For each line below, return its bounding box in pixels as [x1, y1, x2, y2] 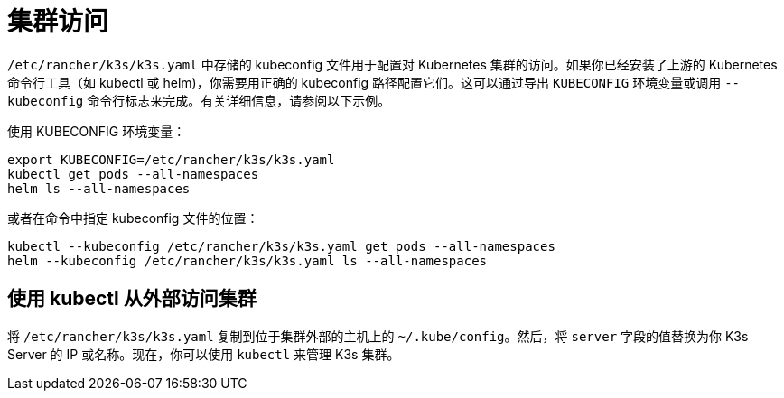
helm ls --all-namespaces [7, 180, 191, 196]
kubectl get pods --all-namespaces [7, 166, 259, 181]
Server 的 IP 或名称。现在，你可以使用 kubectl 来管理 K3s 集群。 [7, 346, 400, 362]
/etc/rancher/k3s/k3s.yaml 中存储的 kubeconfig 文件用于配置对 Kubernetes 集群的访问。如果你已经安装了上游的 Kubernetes [7, 56, 778, 72]
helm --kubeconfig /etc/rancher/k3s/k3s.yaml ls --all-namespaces [7, 253, 488, 268]
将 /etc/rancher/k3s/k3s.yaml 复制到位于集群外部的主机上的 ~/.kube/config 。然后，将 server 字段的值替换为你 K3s [7, 328, 749, 344]
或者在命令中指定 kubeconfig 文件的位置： [7, 209, 259, 226]
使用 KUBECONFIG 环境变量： [7, 123, 186, 139]
